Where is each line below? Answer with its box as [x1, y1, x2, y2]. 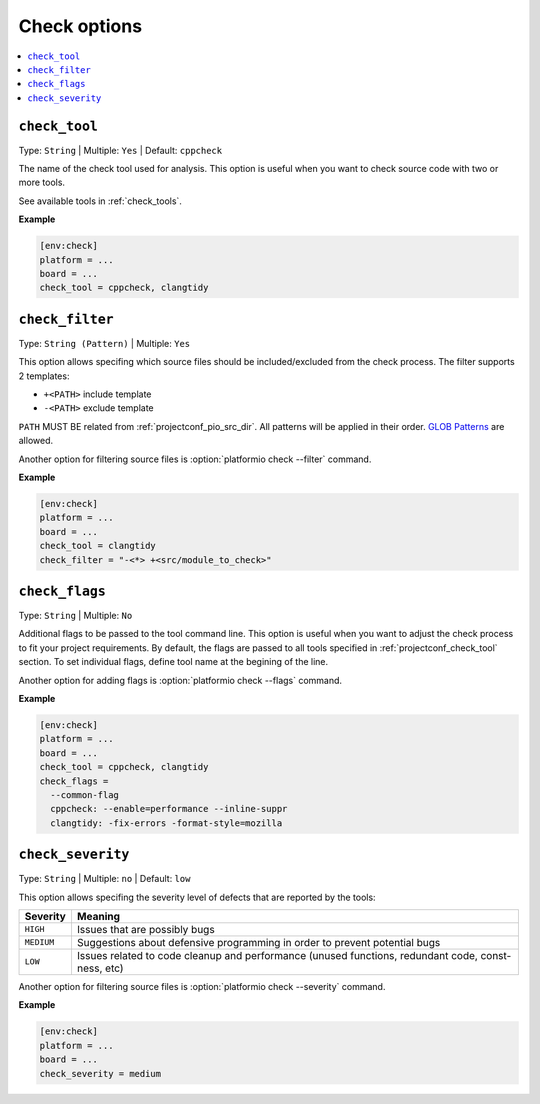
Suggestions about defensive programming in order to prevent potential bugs [76, 935, 441, 949]
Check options [18, 15, 143, 37]
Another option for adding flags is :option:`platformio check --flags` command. [18, 674, 343, 686]
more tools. [18, 176, 65, 189]
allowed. [18, 435, 54, 447]
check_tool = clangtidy [39, 540, 157, 552]
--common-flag [50, 789, 120, 800]
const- [480, 948, 512, 962]
